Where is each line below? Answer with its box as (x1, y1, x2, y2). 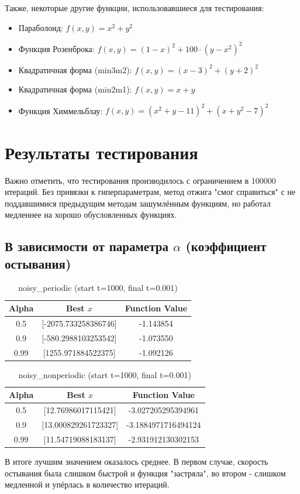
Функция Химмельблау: (18, 104, 103, 116)
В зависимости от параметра (5, 237, 168, 255)
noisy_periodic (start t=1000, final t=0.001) (18, 282, 178, 294)
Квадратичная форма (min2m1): (18, 83, 132, 95)
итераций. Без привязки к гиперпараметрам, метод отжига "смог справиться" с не (5, 186, 295, 198)
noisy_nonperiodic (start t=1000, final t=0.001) (18, 368, 191, 380)
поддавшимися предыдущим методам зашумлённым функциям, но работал (5, 197, 271, 209)
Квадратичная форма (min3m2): (18, 63, 132, 76)
